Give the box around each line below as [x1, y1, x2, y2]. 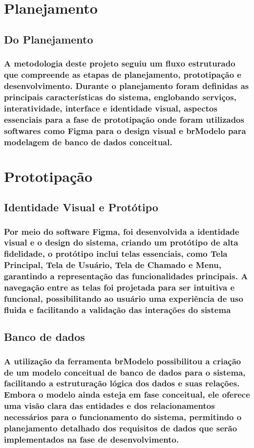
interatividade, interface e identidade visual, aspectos [4, 102, 217, 114]
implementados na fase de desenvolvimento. [4, 433, 179, 446]
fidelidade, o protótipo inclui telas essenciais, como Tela [4, 247, 228, 260]
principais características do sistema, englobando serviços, [4, 90, 236, 103]
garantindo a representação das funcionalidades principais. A [4, 270, 248, 282]
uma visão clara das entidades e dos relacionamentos [4, 400, 215, 412]
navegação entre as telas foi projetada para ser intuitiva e [4, 281, 235, 293]
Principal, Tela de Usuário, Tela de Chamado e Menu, [4, 259, 221, 271]
